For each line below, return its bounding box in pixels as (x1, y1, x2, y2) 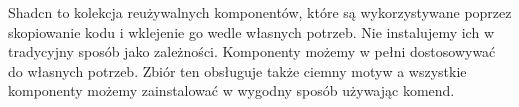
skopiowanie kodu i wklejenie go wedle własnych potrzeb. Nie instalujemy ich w (8, 21, 494, 42)
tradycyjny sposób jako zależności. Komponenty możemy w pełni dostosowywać (8, 41, 496, 62)
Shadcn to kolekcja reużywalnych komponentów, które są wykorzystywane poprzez (8, 2, 512, 22)
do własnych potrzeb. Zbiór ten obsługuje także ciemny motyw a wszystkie (8, 60, 467, 81)
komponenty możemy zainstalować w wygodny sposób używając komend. (8, 80, 455, 101)
